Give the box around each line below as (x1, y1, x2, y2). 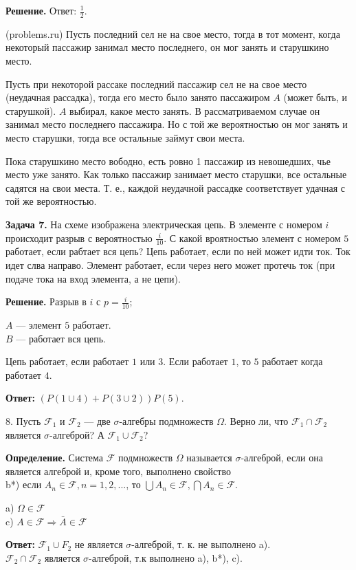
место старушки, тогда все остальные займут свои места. (5, 130, 245, 144)
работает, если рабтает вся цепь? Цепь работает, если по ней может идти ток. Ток (5, 244, 351, 259)
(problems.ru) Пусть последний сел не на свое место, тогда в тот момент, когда (5, 26, 340, 41)
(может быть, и (283, 90, 348, 105)
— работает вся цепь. (16, 331, 106, 345)
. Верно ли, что (224, 413, 289, 428)
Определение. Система (5, 450, 103, 465)
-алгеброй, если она (241, 450, 323, 465)
